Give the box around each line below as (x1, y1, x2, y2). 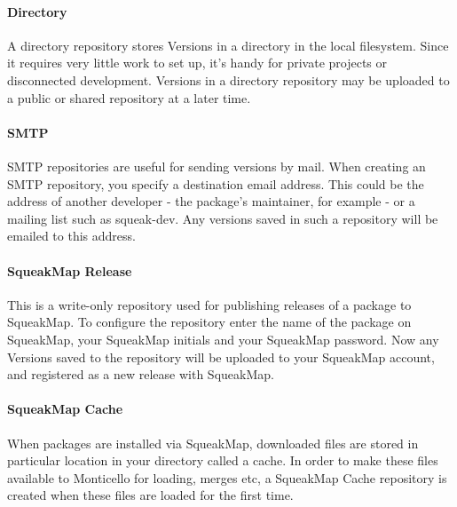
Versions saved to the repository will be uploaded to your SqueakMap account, (7, 347, 435, 366)
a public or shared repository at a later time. (7, 88, 251, 107)
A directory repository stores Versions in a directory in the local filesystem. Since (7, 36, 449, 54)
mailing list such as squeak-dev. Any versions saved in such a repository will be (7, 209, 438, 227)
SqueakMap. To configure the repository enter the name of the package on (7, 313, 412, 331)
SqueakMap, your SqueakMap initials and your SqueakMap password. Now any (7, 329, 439, 348)
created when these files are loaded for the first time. (7, 486, 294, 504)
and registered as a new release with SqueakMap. (7, 365, 274, 384)
